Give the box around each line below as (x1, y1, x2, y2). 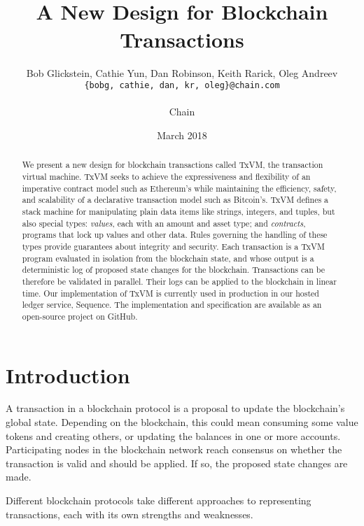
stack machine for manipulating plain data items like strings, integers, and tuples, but (22, 205, 335, 217)
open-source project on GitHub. (22, 310, 138, 322)
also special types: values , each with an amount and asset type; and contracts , (22, 217, 306, 229)
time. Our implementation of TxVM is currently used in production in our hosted (22, 287, 319, 299)
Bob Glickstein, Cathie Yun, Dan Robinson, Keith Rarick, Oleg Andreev (26, 65, 338, 80)
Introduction (6, 360, 130, 389)
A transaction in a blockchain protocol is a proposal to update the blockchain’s (6, 401, 345, 415)
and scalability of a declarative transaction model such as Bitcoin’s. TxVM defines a (22, 194, 329, 206)
